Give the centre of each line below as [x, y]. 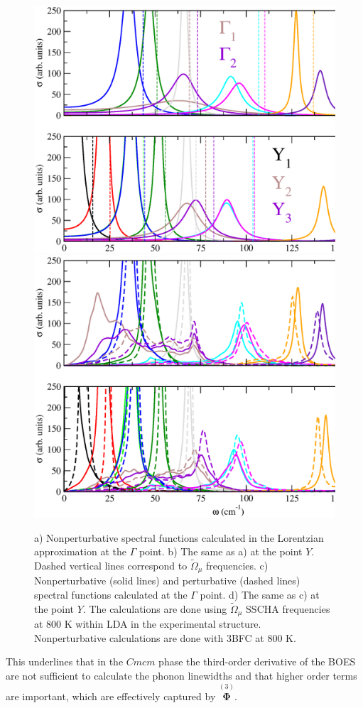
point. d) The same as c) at [260, 594]
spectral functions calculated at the [111, 594]
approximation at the [80, 551]
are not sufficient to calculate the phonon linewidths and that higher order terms [181, 676]
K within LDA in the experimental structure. [163, 624]
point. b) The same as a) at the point [221, 551]
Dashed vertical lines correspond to [111, 565]
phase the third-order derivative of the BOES [257, 661]
